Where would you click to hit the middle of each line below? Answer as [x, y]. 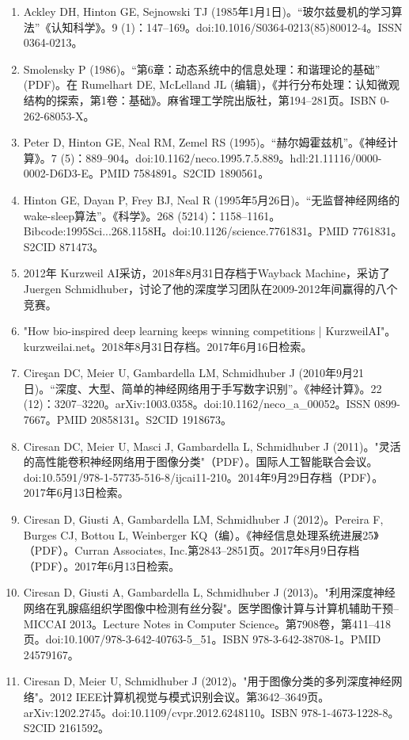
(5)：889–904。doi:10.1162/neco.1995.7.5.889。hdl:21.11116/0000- [221, 157]
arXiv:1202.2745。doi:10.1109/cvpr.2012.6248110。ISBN [161, 712]
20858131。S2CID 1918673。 [161, 420]
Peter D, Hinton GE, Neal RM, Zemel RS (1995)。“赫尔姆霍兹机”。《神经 [205, 142]
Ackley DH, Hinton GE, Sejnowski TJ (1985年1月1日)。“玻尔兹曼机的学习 [207, 11]
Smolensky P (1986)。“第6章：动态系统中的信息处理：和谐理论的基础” [202, 69]
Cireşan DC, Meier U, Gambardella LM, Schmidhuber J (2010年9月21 [194, 373]
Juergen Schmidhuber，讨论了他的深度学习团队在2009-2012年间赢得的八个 [210, 288]
